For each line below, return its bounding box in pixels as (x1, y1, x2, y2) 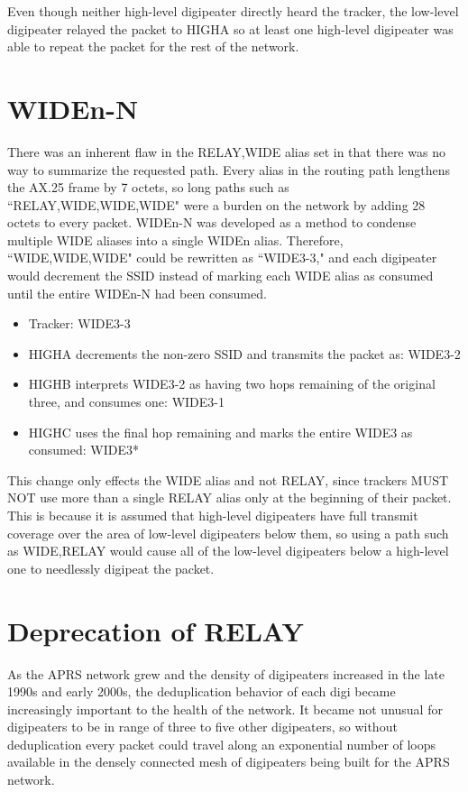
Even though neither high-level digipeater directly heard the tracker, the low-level (7, 2, 459, 20)
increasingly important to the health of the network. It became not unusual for (7, 699, 443, 718)
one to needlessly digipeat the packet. (7, 558, 215, 577)
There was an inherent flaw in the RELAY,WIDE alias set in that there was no (7, 142, 445, 161)
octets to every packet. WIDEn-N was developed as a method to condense (7, 213, 417, 232)
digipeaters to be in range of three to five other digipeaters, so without (7, 717, 398, 736)
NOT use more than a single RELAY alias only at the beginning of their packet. (7, 488, 452, 507)
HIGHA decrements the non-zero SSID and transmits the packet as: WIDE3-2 (28, 344, 461, 363)
